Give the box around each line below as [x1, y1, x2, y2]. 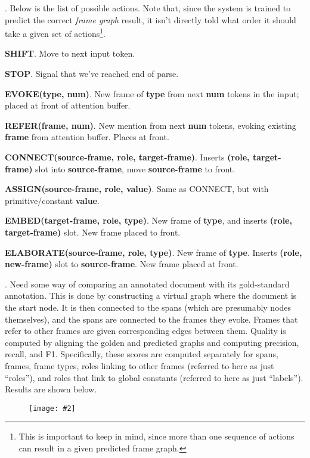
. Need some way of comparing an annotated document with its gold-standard [5, 277, 290, 290]
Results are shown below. [5, 383, 97, 395]
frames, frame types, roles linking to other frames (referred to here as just [5, 359, 274, 372]
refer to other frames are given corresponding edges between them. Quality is [5, 324, 286, 337]
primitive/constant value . [5, 194, 100, 206]
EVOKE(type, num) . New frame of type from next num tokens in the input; [5, 87, 299, 100]
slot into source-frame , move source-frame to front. [35, 162, 235, 175]
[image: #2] [29, 404, 76, 413]
